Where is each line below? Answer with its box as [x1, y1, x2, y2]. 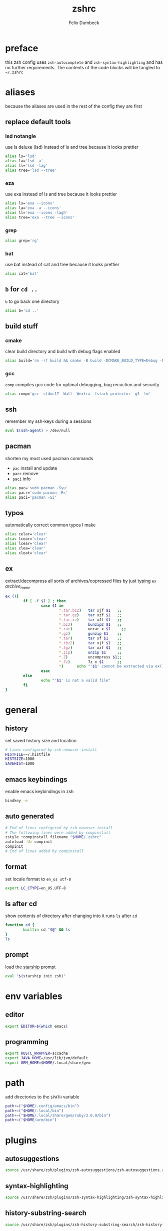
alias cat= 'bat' [5, 271, 39, 276]
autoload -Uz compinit [5, 839, 52, 844]
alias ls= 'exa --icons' [5, 201, 55, 206]
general [5, 704, 38, 716]
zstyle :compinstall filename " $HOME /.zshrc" [5, 835, 101, 840]
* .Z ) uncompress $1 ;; [58, 654, 122, 659]
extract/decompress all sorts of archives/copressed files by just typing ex [5, 578, 156, 584]
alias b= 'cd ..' [5, 308, 39, 313]
